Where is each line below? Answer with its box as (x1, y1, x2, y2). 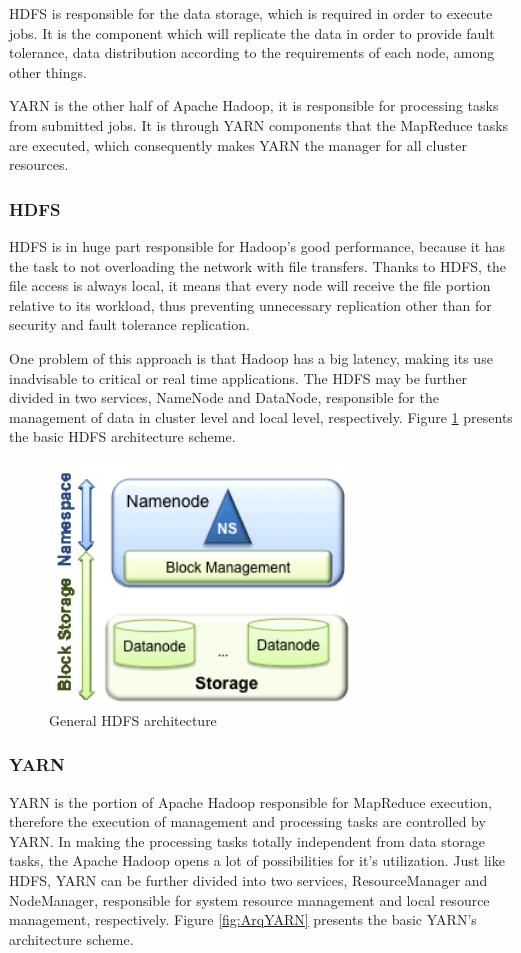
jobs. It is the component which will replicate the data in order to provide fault (9, 22, 495, 43)
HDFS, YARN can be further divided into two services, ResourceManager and (9, 869, 488, 890)
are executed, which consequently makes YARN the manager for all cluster (9, 134, 467, 155)
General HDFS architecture (49, 709, 217, 730)
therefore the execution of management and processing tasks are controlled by (9, 811, 486, 832)
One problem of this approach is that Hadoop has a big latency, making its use (9, 347, 493, 368)
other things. (9, 61, 87, 82)
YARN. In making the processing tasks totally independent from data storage (9, 830, 485, 851)
